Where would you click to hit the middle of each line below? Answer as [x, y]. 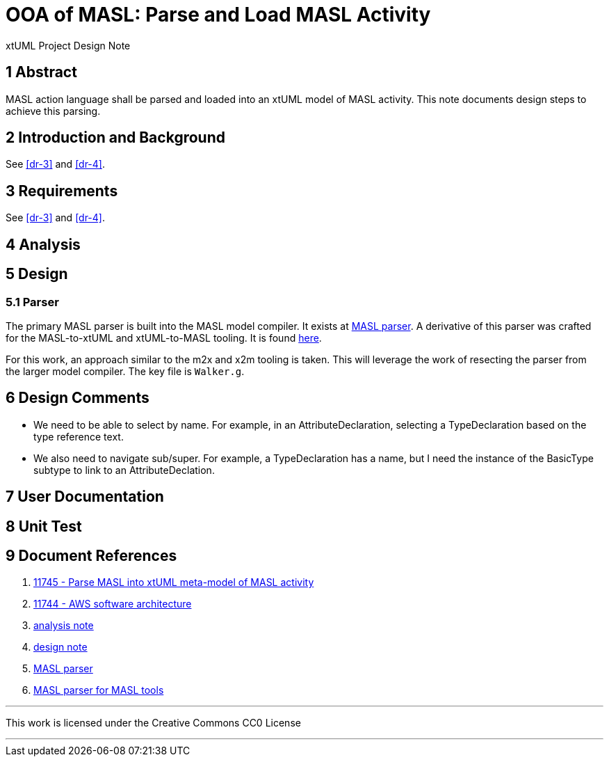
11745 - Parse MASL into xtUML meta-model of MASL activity [174, 582]
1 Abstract [41, 72]
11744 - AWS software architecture [113, 604]
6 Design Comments [78, 398]
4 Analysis [43, 244]
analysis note [64, 626]
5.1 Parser [32, 302]
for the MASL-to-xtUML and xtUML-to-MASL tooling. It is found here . [164, 338]
